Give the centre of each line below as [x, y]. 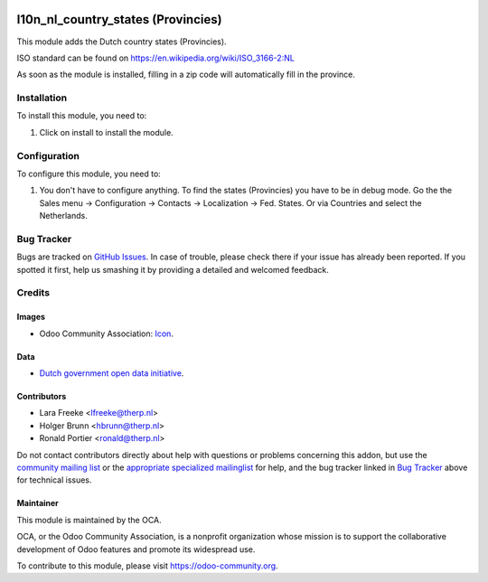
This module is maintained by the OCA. [89, 520]
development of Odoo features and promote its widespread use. [136, 549]
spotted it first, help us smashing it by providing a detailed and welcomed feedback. [173, 269]
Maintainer [38, 503]
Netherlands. [63, 216]
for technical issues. [54, 480]
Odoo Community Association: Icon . [106, 333]
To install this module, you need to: [82, 116]
